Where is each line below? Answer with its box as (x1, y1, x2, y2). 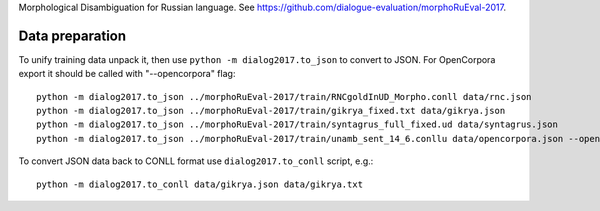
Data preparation (18, 27, 127, 44)
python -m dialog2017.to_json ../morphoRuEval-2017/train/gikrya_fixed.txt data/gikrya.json (36, 105, 506, 117)
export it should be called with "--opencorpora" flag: (18, 68, 236, 80)
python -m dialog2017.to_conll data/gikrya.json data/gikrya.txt (36, 178, 364, 190)
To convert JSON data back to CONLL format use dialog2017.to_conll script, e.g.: (18, 155, 374, 167)
